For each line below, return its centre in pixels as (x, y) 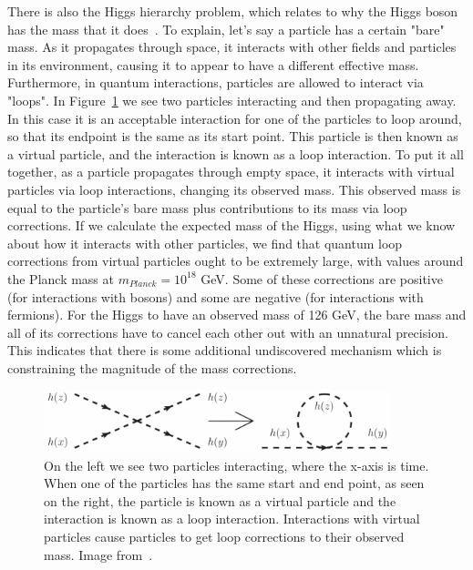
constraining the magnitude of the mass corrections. (152, 367)
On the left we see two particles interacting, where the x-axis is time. (236, 465)
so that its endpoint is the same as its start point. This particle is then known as (233, 136)
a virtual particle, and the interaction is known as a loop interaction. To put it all (236, 153)
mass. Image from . (98, 554)
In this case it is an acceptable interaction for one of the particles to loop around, (235, 118)
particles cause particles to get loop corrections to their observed (224, 536)
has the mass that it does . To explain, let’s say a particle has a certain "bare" (226, 29)
